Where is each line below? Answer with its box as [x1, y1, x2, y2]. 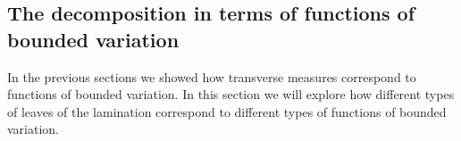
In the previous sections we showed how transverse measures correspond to [7, 67, 416, 86]
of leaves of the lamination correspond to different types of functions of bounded [7, 102, 447, 120]
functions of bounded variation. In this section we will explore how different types [7, 85, 455, 104]
